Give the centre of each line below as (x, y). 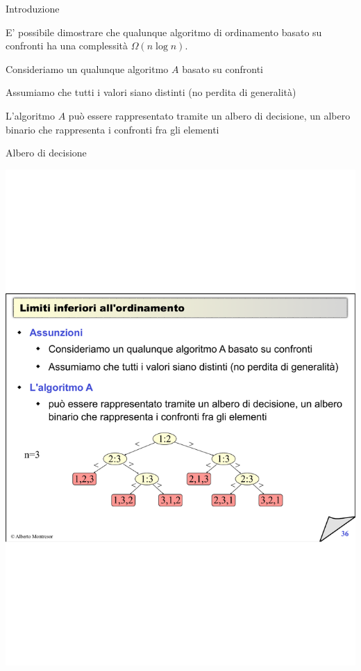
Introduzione (33, 8)
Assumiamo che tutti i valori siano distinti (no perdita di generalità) (151, 92)
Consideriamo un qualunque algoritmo (87, 68)
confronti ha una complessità (67, 46)
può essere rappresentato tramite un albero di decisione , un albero (209, 115)
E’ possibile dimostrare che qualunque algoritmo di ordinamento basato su (164, 32)
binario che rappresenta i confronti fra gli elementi (112, 129)
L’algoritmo (31, 115)
